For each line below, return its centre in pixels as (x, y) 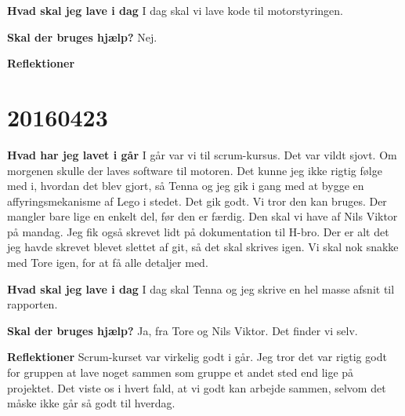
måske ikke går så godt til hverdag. (91, 403)
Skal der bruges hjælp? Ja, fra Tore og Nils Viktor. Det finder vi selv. (183, 330)
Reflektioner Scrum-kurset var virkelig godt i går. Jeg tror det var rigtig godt (197, 357)
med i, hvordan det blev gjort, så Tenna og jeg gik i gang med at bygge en (186, 186)
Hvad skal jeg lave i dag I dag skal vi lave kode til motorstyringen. (175, 10)
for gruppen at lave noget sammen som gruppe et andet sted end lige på (181, 372)
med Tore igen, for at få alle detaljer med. (108, 263)
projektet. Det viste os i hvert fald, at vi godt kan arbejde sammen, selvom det (197, 387)
